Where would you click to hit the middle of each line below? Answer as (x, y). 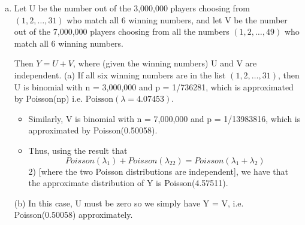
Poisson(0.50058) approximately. (73, 215)
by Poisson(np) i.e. (49, 98)
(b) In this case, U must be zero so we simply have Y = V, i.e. (129, 203)
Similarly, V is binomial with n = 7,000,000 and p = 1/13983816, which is (164, 118)
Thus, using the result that (78, 150)
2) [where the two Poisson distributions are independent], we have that (158, 171)
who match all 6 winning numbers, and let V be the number (177, 19)
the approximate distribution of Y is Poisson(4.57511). (128, 183)
